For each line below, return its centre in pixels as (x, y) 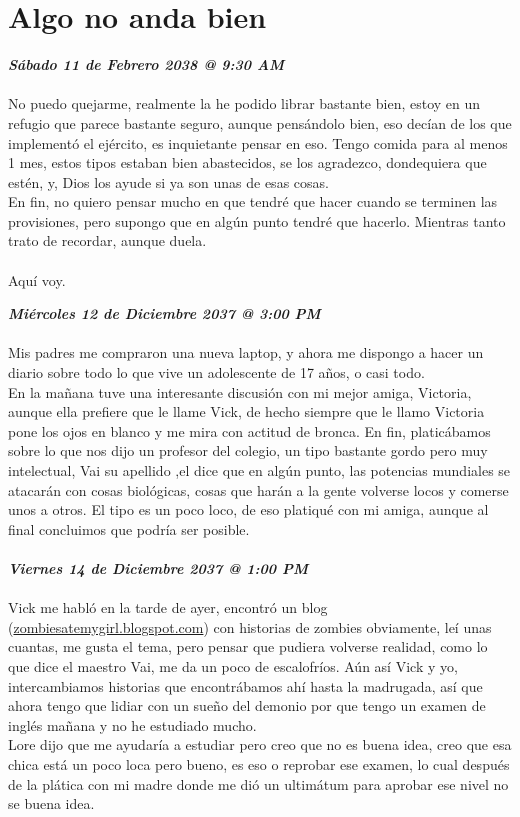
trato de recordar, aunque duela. (107, 240)
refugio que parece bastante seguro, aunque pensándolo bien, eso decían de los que (260, 122)
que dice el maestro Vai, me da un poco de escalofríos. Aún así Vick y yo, (233, 665)
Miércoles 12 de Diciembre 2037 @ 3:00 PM (164, 313)
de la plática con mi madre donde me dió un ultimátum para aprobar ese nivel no (258, 783)
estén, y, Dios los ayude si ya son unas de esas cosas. (168, 181)
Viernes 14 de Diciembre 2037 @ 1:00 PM (158, 567)
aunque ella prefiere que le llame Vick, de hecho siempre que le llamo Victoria (246, 411)
